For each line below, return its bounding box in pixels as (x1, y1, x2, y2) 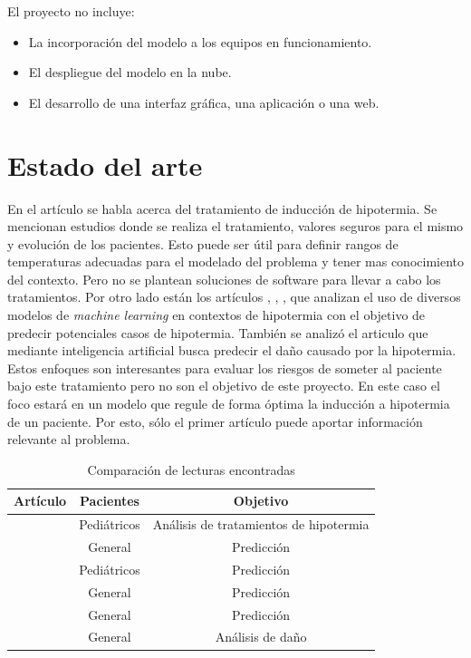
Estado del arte (7, 146, 203, 183)
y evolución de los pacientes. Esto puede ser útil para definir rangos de (7, 234, 399, 253)
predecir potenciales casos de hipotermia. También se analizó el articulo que (7, 323, 428, 342)
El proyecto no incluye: (7, 2, 135, 20)
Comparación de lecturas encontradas (87, 460, 295, 479)
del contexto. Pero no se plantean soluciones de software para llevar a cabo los (7, 269, 441, 288)
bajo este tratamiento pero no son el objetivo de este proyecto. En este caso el (7, 376, 440, 395)
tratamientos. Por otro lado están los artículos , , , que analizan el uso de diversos (7, 287, 461, 306)
